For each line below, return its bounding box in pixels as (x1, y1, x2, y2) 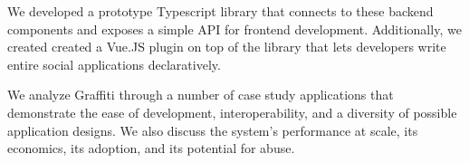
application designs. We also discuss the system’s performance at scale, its (7, 120, 418, 139)
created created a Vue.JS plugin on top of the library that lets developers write (7, 37, 446, 56)
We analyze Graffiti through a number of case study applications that (7, 85, 394, 104)
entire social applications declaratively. (7, 54, 221, 73)
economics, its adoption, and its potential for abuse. (7, 139, 295, 158)
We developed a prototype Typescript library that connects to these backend (7, 2, 434, 20)
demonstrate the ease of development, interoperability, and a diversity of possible (7, 102, 457, 121)
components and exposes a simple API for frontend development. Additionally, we (7, 19, 462, 38)
